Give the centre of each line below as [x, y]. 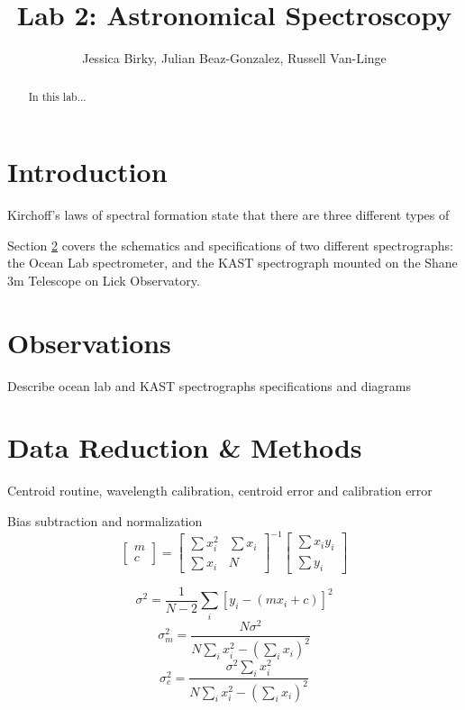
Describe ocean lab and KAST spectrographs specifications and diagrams [210, 385]
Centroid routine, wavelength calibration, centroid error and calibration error [220, 491]
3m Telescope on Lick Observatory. [104, 280]
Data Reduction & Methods [185, 447]
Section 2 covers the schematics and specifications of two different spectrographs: [230, 245]
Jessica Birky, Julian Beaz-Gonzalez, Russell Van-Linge [234, 58]
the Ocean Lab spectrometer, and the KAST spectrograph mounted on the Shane [232, 263]
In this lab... [57, 96]
